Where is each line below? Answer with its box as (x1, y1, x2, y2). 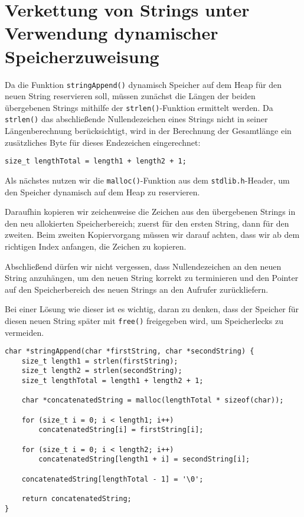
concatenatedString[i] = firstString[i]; (38, 426, 204, 434)
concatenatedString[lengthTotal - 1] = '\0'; (21, 475, 204, 483)
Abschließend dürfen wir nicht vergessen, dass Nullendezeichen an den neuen (5, 260, 282, 272)
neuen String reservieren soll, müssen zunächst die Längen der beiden (5, 90, 256, 102)
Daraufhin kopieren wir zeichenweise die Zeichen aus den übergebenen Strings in (5, 205, 296, 218)
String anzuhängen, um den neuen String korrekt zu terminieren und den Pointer (5, 271, 299, 284)
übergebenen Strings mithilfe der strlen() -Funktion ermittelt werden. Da (5, 101, 273, 113)
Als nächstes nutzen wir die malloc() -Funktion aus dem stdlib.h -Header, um (5, 174, 290, 186)
